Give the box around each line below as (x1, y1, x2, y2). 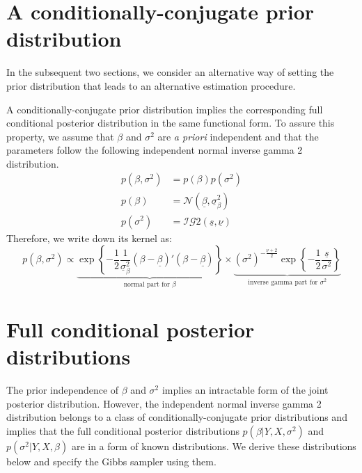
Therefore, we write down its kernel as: (6, 230, 172, 245)
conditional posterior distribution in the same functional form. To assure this (6, 115, 335, 130)
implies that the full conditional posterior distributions (6, 423, 239, 438)
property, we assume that (6, 129, 114, 143)
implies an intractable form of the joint (162, 382, 329, 396)
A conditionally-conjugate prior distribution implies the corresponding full (6, 102, 323, 116)
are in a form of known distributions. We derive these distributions (71, 438, 356, 453)
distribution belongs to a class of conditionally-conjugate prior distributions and (6, 410, 347, 424)
